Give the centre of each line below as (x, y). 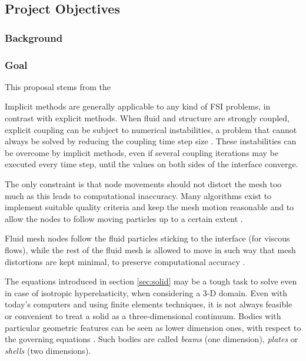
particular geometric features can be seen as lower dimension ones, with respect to (153, 327)
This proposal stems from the (58, 86)
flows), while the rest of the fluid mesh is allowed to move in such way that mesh (150, 249)
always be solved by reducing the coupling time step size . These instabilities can (151, 141)
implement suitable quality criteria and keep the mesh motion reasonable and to (149, 207)
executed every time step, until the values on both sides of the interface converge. (152, 164)
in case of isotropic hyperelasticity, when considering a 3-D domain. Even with (146, 292)
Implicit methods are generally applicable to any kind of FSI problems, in (138, 106)
